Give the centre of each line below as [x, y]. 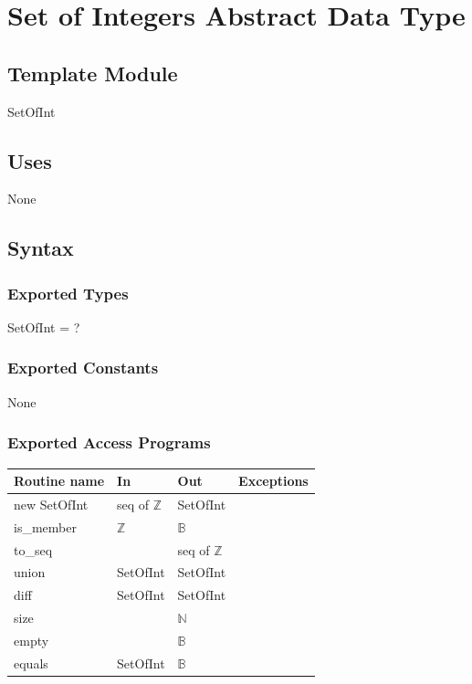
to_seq [33, 549]
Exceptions [273, 481]
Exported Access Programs [109, 442]
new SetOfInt [51, 504]
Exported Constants [83, 368]
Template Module [93, 73]
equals [31, 663]
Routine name [59, 481]
